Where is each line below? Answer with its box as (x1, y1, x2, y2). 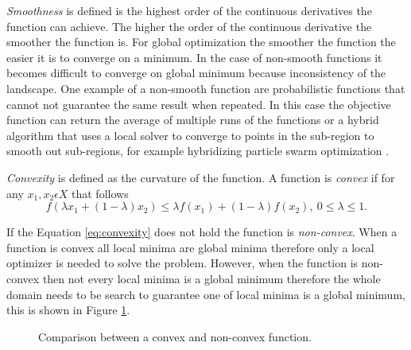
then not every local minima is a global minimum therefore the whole (42, 270, 381, 286)
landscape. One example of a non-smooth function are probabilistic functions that (6, 80, 405, 96)
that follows (72, 185, 129, 201)
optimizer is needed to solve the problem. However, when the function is (6, 255, 359, 271)
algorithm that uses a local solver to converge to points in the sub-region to (6, 126, 374, 143)
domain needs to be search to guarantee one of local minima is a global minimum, (6, 286, 405, 302)
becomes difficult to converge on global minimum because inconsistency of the (6, 64, 386, 81)
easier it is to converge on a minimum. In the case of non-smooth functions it (6, 49, 382, 65)
